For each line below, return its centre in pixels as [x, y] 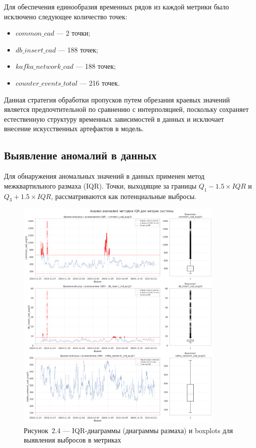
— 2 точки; [73, 33]
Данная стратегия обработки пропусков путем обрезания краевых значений [117, 99]
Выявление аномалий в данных [80, 155]
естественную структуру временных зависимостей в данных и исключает [114, 119]
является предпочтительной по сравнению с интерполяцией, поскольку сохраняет [126, 109]
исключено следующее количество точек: [66, 16]
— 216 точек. [100, 82]
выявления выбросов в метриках [73, 440]
